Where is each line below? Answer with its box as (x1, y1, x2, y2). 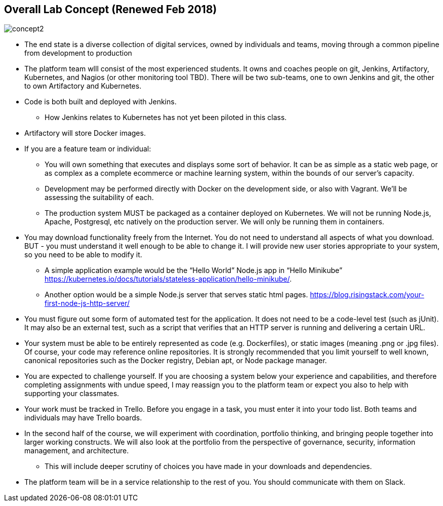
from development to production (24, 49, 132, 58)
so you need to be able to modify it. (24, 250, 142, 259)
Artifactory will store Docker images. (24, 129, 146, 138)
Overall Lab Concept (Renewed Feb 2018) (4, 3, 217, 16)
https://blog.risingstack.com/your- (310, 290, 424, 299)
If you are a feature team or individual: (24, 144, 151, 153)
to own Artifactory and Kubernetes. (24, 82, 142, 91)
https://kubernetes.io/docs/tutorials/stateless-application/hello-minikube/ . (45, 275, 292, 284)
